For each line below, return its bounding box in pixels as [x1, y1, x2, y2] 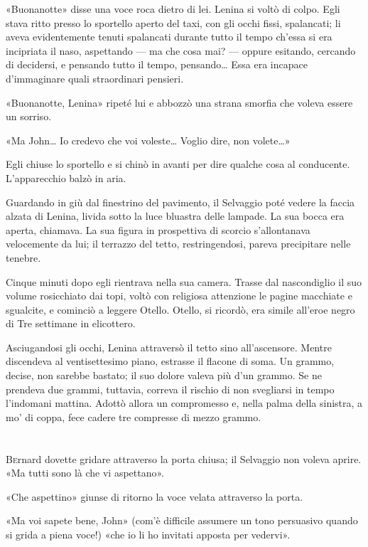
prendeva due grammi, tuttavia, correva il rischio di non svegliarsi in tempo [6, 381, 335, 396]
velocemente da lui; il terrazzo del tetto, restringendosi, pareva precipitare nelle [6, 236, 351, 251]
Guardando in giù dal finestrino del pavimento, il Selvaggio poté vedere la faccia [6, 194, 355, 209]
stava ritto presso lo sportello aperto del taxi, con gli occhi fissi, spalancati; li [6, 15, 341, 30]
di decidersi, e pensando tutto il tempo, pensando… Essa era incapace [6, 57, 308, 72]
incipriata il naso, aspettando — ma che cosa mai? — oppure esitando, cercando [6, 43, 356, 58]
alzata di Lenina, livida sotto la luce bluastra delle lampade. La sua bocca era [6, 208, 345, 223]
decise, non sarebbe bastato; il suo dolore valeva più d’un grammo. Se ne [6, 368, 322, 383]
